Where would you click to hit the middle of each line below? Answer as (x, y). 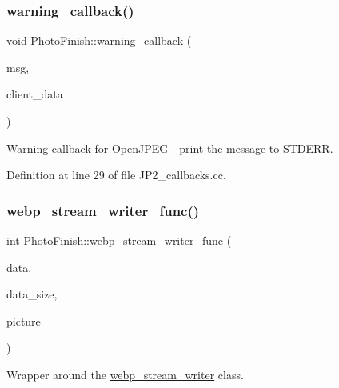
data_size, (32, 294)
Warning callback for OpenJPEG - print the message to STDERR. (170, 148)
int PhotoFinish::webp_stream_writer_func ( (119, 240)
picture (24, 320)
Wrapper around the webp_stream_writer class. (125, 374)
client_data (35, 94)
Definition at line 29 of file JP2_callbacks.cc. (116, 175)
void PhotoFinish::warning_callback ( (99, 40)
